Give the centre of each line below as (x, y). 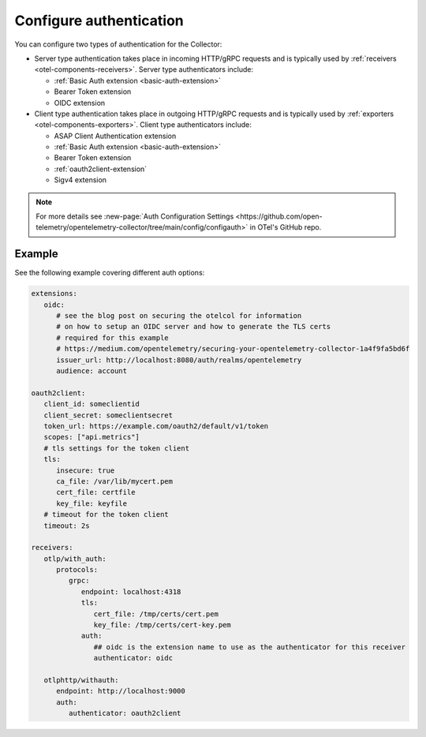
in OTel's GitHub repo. (286, 227)
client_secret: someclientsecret (108, 415)
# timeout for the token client (106, 514)
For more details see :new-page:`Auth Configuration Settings (135, 216)
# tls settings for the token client (116, 448)
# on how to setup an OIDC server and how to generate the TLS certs (194, 327)
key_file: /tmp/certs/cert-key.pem (163, 625)
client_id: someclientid (92, 404)
